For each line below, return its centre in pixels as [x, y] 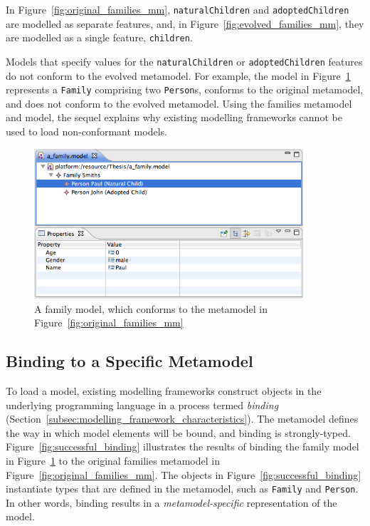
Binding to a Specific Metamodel [129, 361]
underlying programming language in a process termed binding [142, 404]
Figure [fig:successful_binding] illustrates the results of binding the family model [183, 447]
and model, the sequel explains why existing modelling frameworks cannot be [174, 117]
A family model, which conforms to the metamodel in [151, 308]
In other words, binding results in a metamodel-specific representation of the [171, 502]
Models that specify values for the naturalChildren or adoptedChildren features [184, 61]
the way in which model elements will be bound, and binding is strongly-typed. [178, 432]
